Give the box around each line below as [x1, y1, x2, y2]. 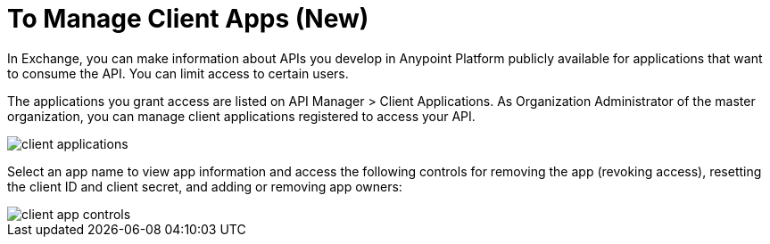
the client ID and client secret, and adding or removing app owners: [7, 178, 402, 194]
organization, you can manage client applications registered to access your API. [7, 108, 476, 124]
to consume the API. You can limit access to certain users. [7, 65, 349, 81]
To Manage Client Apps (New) [7, 4, 369, 34]
